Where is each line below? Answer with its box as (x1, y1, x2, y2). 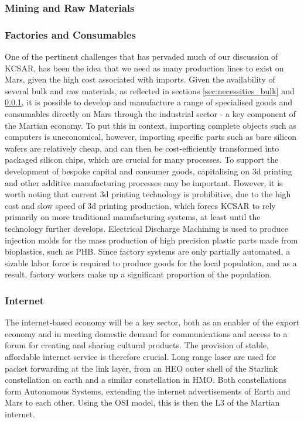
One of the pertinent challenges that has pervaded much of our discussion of (5, 50, 278, 63)
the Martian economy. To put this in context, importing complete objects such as (5, 119, 296, 131)
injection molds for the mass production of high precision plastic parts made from (5, 234, 298, 246)
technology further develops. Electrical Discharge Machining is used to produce (5, 222, 288, 234)
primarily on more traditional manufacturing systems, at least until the (5, 211, 261, 223)
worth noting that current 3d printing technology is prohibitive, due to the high (5, 188, 291, 200)
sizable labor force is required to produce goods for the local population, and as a (5, 256, 297, 269)
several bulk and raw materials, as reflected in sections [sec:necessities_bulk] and (5, 84, 295, 97)
